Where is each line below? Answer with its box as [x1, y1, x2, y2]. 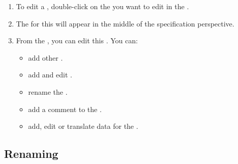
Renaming [4, 146, 58, 161]
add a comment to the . [28, 103, 102, 114]
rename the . [28, 86, 68, 97]
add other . [28, 52, 63, 63]
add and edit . [28, 69, 72, 80]
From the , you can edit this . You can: [16, 35, 138, 46]
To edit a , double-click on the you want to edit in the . [16, 1, 189, 11]
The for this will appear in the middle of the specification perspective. [16, 18, 234, 29]
